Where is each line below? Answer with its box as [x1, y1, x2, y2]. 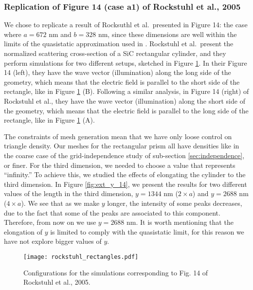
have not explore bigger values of [4, 236, 102, 246]
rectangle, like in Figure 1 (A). [4, 115, 95, 125]
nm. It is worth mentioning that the [126, 217, 234, 227]
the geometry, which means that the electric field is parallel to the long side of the [4, 105, 249, 115]
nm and [49, 29, 72, 39]
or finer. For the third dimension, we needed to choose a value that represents [4, 160, 235, 170]
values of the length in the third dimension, [4, 188, 133, 199]
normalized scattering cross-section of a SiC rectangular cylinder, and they [4, 48, 226, 58]
